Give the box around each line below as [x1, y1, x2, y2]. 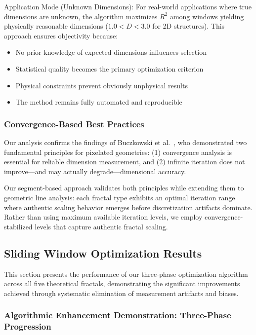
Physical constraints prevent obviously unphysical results [15, 80, 188, 90]
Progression [4, 320, 51, 333]
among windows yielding [170, 11, 244, 21]
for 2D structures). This [152, 21, 225, 31]
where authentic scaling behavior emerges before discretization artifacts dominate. [4, 202, 253, 212]
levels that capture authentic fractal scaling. [35, 221, 168, 231]
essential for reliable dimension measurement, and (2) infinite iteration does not [4, 156, 245, 167]
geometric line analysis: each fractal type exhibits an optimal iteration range [4, 192, 235, 202]
